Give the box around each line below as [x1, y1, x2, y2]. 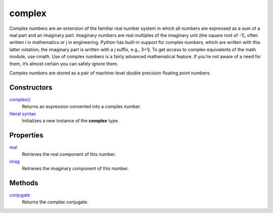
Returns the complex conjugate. [22, 199, 88, 205]
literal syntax [9, 110, 36, 116]
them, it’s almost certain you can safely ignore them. [9, 61, 118, 67]
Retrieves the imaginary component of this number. [22, 165, 129, 172]
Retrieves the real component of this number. [22, 151, 116, 157]
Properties [9, 131, 43, 139]
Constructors [9, 83, 53, 92]
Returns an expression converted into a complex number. [22, 104, 142, 110]
